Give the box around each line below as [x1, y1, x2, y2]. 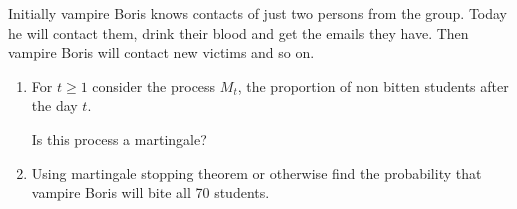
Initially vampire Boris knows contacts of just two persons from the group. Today [8, 3, 508, 23]
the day [31, 95, 78, 116]
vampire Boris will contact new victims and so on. [8, 42, 315, 63]
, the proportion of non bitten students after [237, 75, 509, 96]
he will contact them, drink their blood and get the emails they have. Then [8, 22, 469, 43]
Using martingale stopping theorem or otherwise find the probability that [31, 162, 482, 183]
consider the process [92, 75, 216, 96]
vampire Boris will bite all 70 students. [31, 182, 270, 203]
